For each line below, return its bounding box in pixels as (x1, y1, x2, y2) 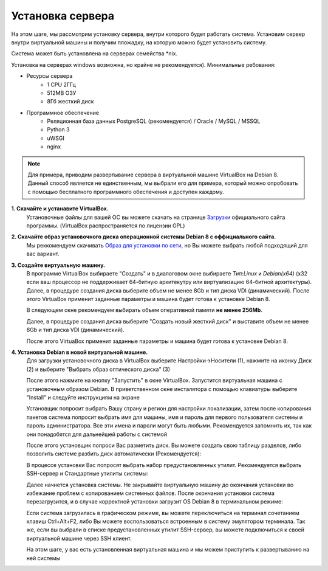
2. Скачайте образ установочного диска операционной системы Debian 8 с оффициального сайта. (11, 233, 276, 240)
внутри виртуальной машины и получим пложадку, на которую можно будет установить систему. (11, 38, 267, 46)
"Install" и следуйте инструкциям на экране (26, 394, 140, 401)
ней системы (26, 554, 61, 562)
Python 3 (47, 126, 70, 133)
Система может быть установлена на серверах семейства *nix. (11, 50, 178, 57)
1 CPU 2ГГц (47, 81, 76, 88)
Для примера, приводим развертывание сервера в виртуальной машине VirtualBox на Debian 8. (27, 171, 279, 179)
